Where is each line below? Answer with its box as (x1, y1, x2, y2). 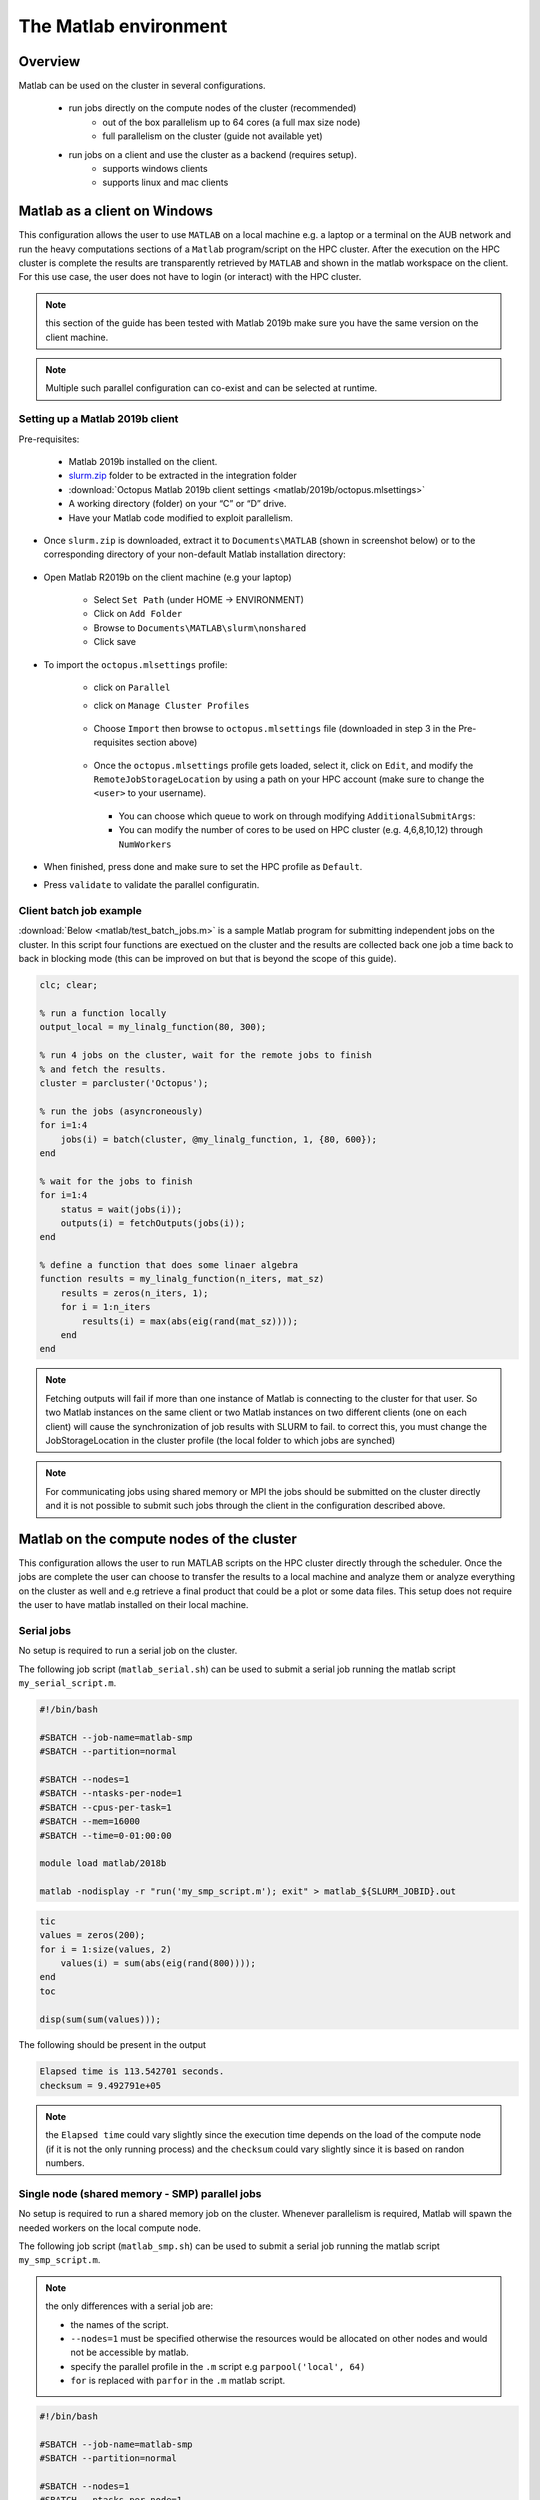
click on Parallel (93, 681, 171, 694)
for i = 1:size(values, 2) (39, 1943, 172, 1955)
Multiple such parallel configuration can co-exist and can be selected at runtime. (45, 382, 378, 394)
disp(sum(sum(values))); (39, 2013, 162, 2025)
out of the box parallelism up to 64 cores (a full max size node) (102, 116, 361, 128)
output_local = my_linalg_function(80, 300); (39, 1021, 267, 1033)
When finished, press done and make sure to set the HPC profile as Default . (43, 860, 363, 872)
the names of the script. (70, 2318, 169, 2330)
